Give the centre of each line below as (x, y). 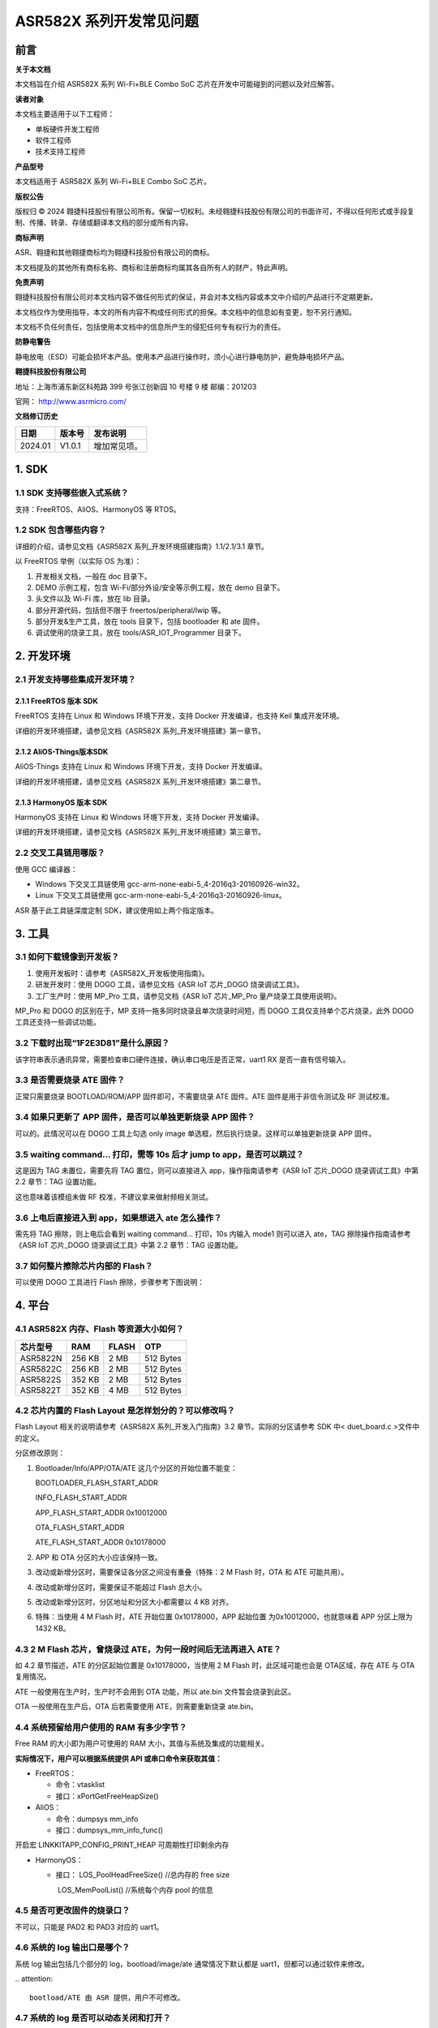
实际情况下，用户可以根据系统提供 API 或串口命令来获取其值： (119, 1758)
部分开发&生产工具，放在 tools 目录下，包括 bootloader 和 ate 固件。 (150, 621)
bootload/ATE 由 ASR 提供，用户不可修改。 (107, 1997)
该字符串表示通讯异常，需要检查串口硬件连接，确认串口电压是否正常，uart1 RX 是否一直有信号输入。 (182, 1059)
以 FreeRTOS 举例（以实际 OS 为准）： (78, 561)
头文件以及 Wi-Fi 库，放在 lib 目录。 (95, 599)
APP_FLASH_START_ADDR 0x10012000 (101, 1512)
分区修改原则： (40, 1453)
